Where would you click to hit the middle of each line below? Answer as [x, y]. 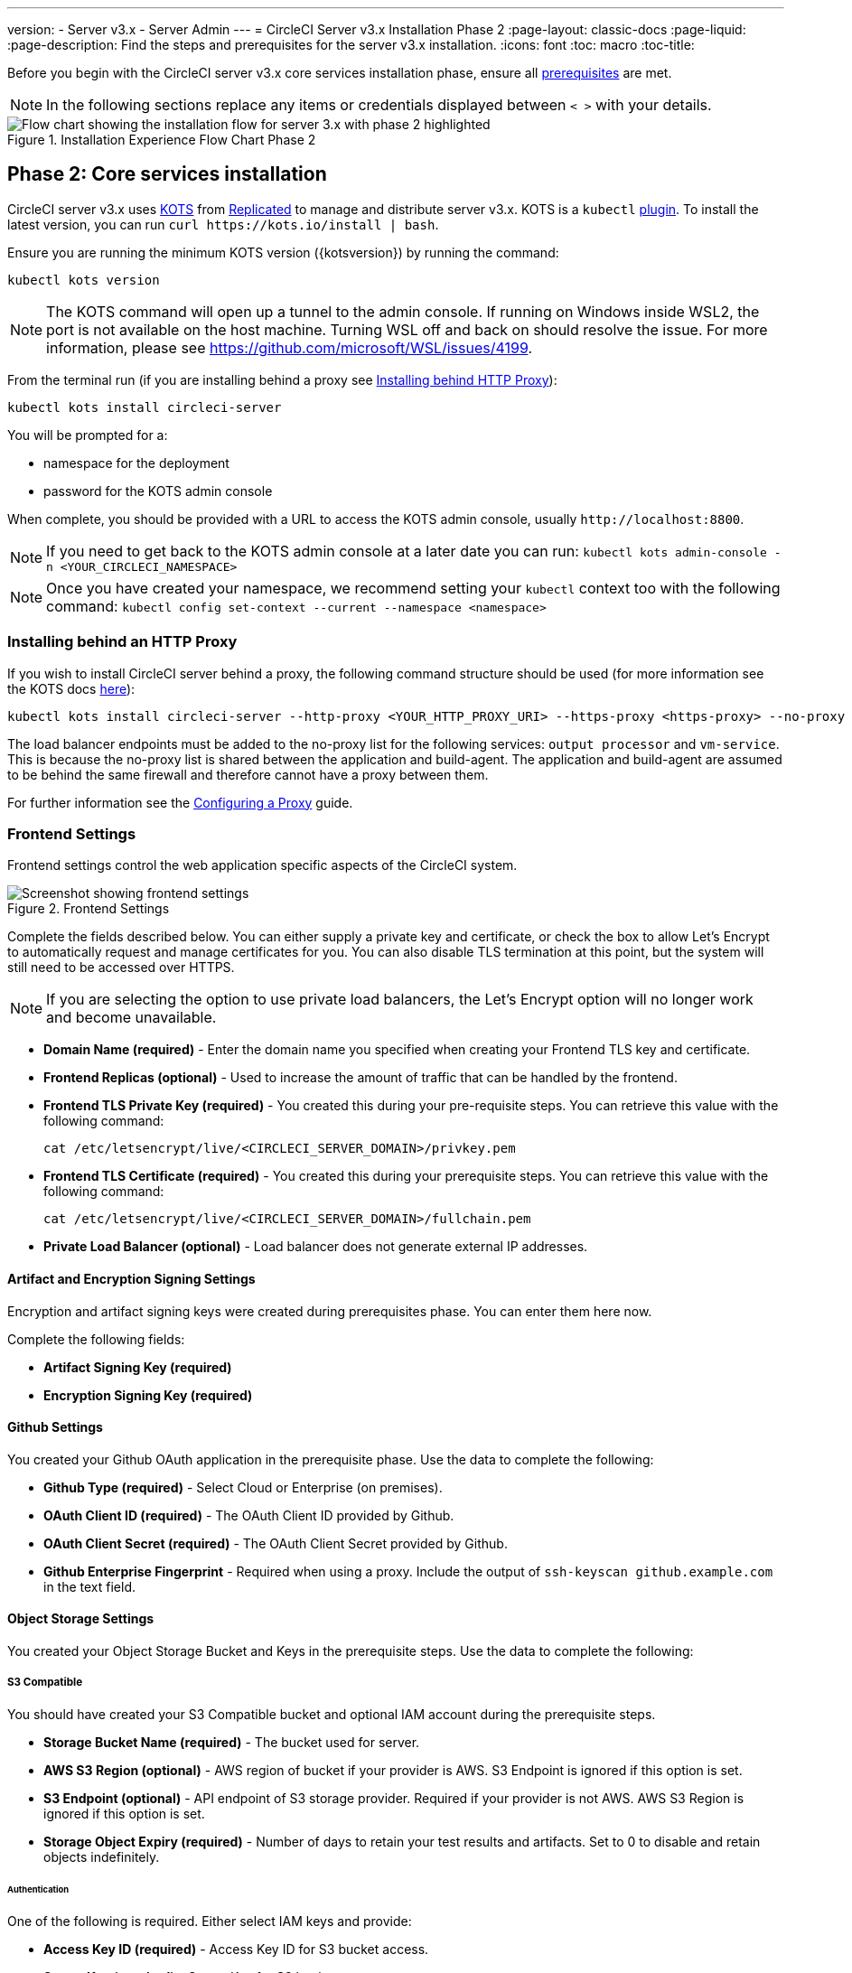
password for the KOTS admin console [158, 491]
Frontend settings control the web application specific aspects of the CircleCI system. [262, 865]
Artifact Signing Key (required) [138, 1367]
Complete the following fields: [96, 1339]
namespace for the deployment [136, 463]
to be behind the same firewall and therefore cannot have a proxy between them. [248, 774]
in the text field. [90, 1586]
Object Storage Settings [81, 1619]
